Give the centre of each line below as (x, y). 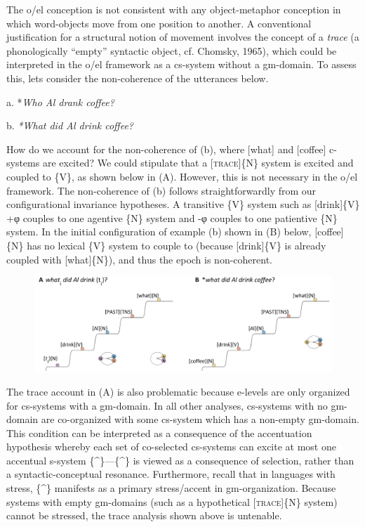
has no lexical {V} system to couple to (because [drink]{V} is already (177, 245)
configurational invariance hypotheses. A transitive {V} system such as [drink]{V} (183, 204)
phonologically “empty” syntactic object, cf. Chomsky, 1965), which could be (172, 50)
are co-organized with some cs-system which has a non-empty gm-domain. (200, 419)
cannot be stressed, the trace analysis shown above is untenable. (144, 515)
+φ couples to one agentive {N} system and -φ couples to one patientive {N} (172, 217)
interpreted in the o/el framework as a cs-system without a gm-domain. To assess (181, 64)
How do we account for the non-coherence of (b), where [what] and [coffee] (166, 149)
